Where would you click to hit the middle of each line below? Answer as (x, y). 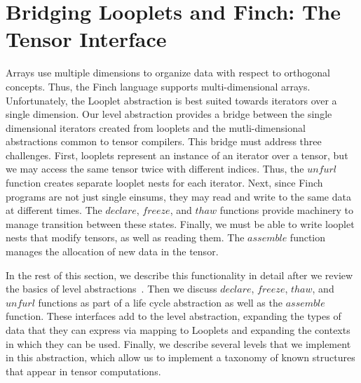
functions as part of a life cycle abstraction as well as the (160, 302)
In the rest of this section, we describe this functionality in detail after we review (179, 275)
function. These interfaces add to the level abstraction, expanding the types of (173, 316)
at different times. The (54, 210)
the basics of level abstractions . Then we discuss (111, 289)
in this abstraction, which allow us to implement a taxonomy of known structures (180, 357)
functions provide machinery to (287, 210)
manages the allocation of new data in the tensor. (112, 251)
